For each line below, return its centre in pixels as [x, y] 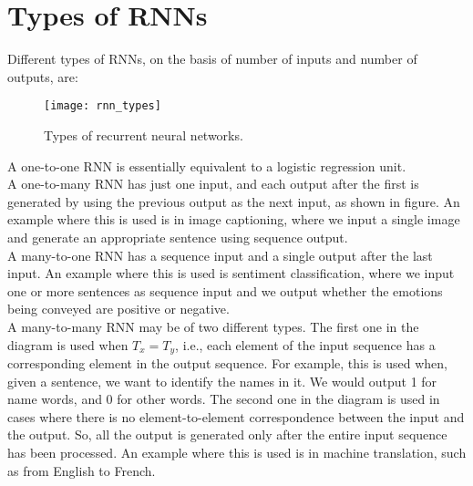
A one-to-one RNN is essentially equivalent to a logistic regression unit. [207, 165]
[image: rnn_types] [103, 106]
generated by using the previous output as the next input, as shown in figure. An [234, 201]
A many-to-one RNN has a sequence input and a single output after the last [220, 255]
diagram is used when [68, 344]
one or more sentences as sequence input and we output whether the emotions [225, 290]
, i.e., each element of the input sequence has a [305, 344]
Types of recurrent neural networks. [144, 134]
